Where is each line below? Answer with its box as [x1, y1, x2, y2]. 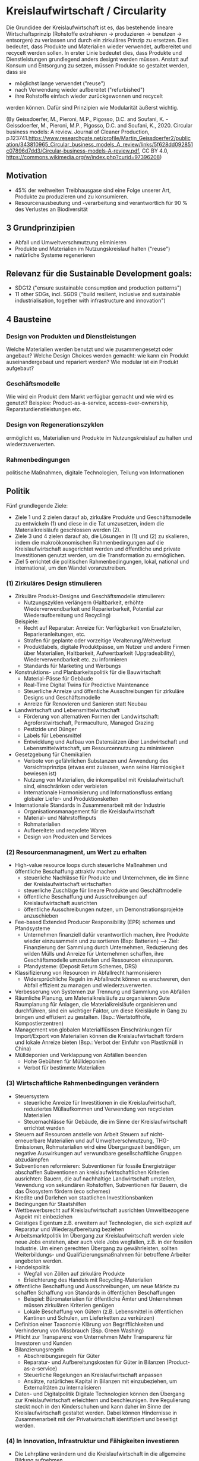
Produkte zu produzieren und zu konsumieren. [14, 192, 129, 200]
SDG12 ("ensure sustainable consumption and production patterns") [14, 284, 182, 291]
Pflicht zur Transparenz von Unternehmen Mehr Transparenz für [14, 1333, 173, 1340]
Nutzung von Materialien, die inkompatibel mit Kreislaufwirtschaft [23, 776, 184, 784]
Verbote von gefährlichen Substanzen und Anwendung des [23, 757, 169, 764]
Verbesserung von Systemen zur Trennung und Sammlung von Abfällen [14, 988, 191, 996]
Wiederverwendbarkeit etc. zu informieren [23, 656, 128, 663]
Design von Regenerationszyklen [6, 421, 104, 429]
